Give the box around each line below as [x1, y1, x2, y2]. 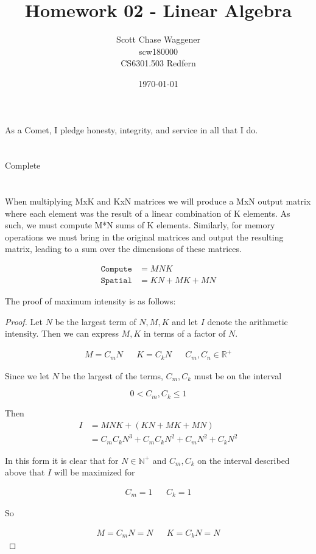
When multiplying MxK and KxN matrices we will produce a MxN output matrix [5, 195, 311, 208]
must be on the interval [194, 369, 282, 382]
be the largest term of [55, 315, 136, 328]
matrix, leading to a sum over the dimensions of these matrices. [5, 242, 242, 255]
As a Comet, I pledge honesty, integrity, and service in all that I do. [5, 123, 258, 136]
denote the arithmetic [207, 315, 288, 328]
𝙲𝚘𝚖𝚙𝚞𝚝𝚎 [100, 265, 132, 274]
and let [172, 315, 198, 328]
